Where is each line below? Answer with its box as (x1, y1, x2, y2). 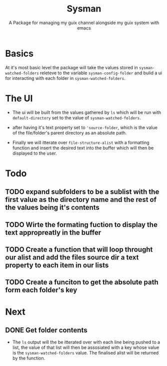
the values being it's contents (5, 203, 100, 212)
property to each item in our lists (5, 261, 109, 269)
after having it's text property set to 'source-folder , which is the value (12, 124, 157, 131)
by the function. (12, 355, 45, 361)
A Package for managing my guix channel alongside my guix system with (8, 20, 159, 26)
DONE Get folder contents (5, 326, 87, 334)
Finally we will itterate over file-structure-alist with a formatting (12, 139, 150, 146)
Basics (5, 48, 34, 59)
